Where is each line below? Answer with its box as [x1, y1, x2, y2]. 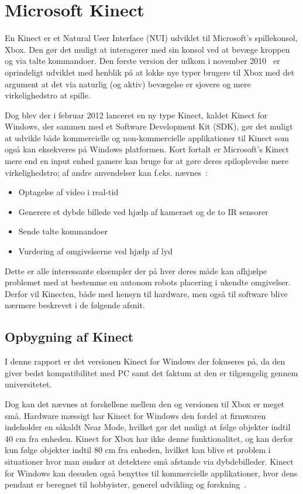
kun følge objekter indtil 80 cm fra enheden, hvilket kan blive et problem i [5, 444, 271, 456]
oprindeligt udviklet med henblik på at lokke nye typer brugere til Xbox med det [5, 66, 295, 78]
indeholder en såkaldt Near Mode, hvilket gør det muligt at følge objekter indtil [5, 421, 291, 433]
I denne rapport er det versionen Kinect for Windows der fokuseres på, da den [5, 355, 285, 367]
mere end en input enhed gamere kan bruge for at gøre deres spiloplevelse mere [5, 155, 289, 167]
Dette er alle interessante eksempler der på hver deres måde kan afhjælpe [5, 264, 267, 277]
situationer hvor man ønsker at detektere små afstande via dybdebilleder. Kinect [5, 455, 294, 467]
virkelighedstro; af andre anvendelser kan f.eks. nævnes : [5, 166, 208, 178]
